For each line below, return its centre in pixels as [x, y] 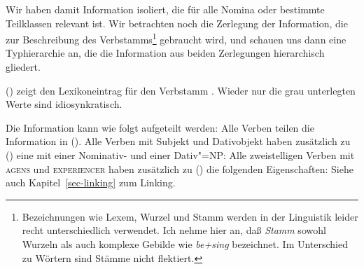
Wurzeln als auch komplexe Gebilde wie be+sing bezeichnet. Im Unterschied [185, 243]
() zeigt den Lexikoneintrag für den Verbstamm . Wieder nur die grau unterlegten [181, 90]
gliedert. [23, 67]
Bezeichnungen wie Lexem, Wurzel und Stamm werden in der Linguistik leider [190, 216]
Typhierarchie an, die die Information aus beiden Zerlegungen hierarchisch [165, 53]
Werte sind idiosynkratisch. [64, 104]
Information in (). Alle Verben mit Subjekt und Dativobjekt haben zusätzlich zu [178, 141]
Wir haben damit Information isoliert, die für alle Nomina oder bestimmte [165, 9]
